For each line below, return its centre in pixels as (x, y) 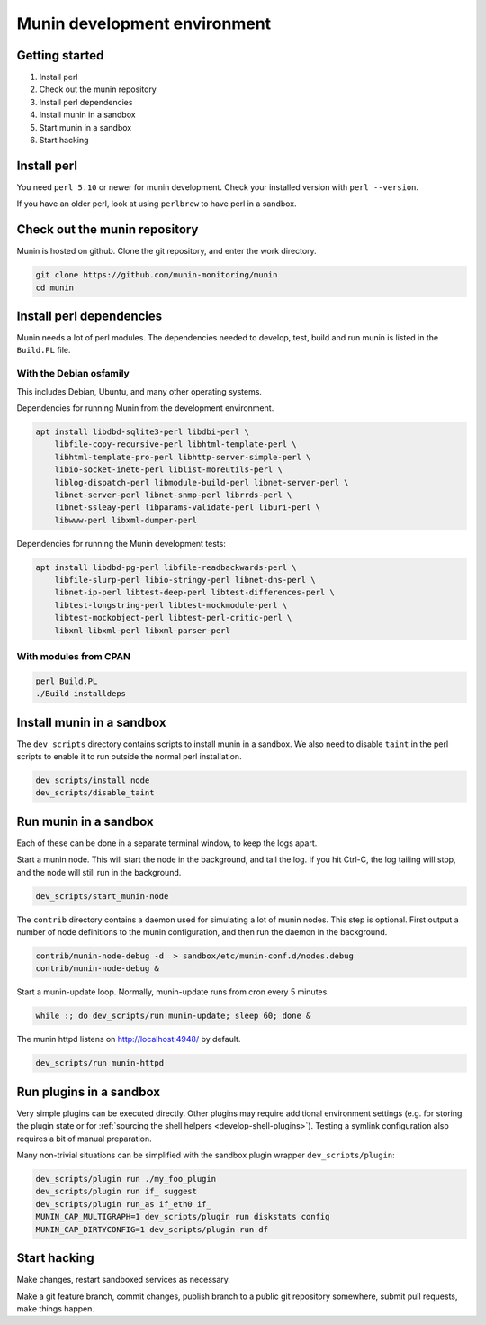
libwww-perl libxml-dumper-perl (126, 520)
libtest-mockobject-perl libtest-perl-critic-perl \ (173, 618)
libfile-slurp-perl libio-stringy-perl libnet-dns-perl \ (185, 580)
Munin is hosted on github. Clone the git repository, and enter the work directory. (166, 251)
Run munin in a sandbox (85, 821)
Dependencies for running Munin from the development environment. (145, 408)
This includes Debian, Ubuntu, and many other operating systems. (139, 391)
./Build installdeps (81, 694)
